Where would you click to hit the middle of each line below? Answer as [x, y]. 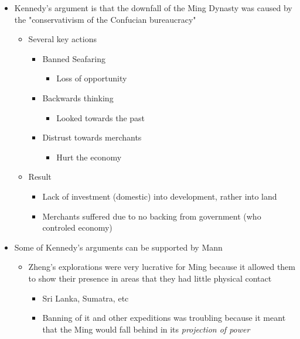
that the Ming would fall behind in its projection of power [146, 329]
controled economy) [77, 227]
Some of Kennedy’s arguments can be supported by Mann [118, 247]
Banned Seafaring [74, 58]
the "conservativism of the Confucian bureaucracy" [105, 19]
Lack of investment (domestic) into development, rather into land [160, 196]
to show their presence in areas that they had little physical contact [150, 278]
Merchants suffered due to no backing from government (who [152, 216]
